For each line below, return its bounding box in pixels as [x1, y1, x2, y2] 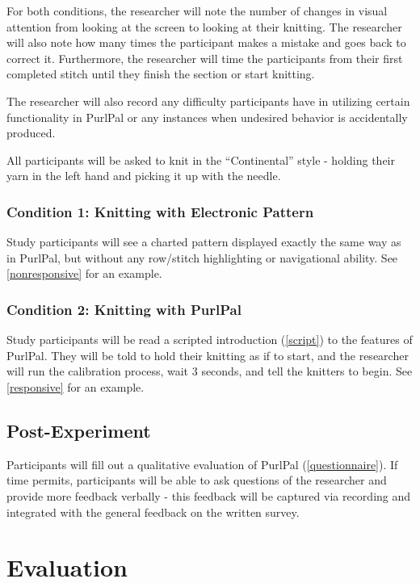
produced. [6, 124, 56, 141]
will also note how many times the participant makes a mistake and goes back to [6, 34, 406, 51]
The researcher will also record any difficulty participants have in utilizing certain [6, 92, 410, 109]
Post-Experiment [6, 417, 151, 442]
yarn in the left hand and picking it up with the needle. [6, 167, 281, 184]
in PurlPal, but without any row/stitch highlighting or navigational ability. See [6, 249, 398, 266]
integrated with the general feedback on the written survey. [6, 503, 300, 520]
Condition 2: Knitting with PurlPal [6, 299, 241, 319]
